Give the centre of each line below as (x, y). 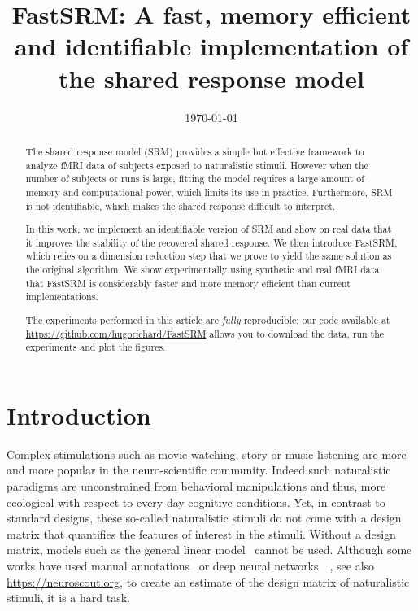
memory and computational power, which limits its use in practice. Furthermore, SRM (209, 192)
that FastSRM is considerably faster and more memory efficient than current (188, 283)
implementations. (62, 297)
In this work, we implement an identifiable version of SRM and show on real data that (209, 229)
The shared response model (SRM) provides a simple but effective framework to (195, 151)
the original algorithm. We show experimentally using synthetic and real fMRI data (202, 270)
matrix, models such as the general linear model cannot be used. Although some (209, 550)
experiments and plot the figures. (96, 347)
